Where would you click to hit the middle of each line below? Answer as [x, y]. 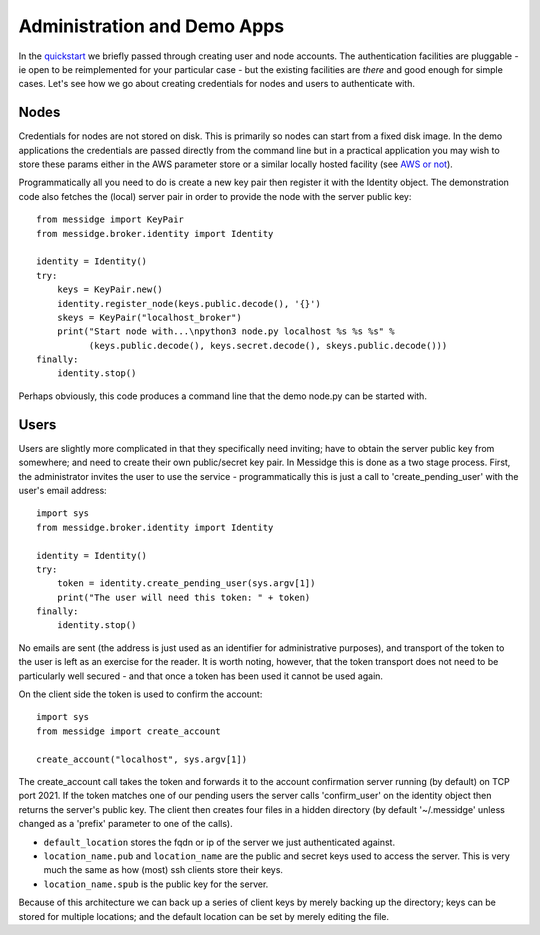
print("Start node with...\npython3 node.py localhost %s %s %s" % [225, 331]
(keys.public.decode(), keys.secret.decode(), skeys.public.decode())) [268, 345]
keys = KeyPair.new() [110, 289]
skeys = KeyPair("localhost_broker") [149, 317]
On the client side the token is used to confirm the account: [140, 694]
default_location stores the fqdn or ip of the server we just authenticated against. [219, 842]
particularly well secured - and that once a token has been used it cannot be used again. [201, 676]
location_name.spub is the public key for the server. [156, 884]
